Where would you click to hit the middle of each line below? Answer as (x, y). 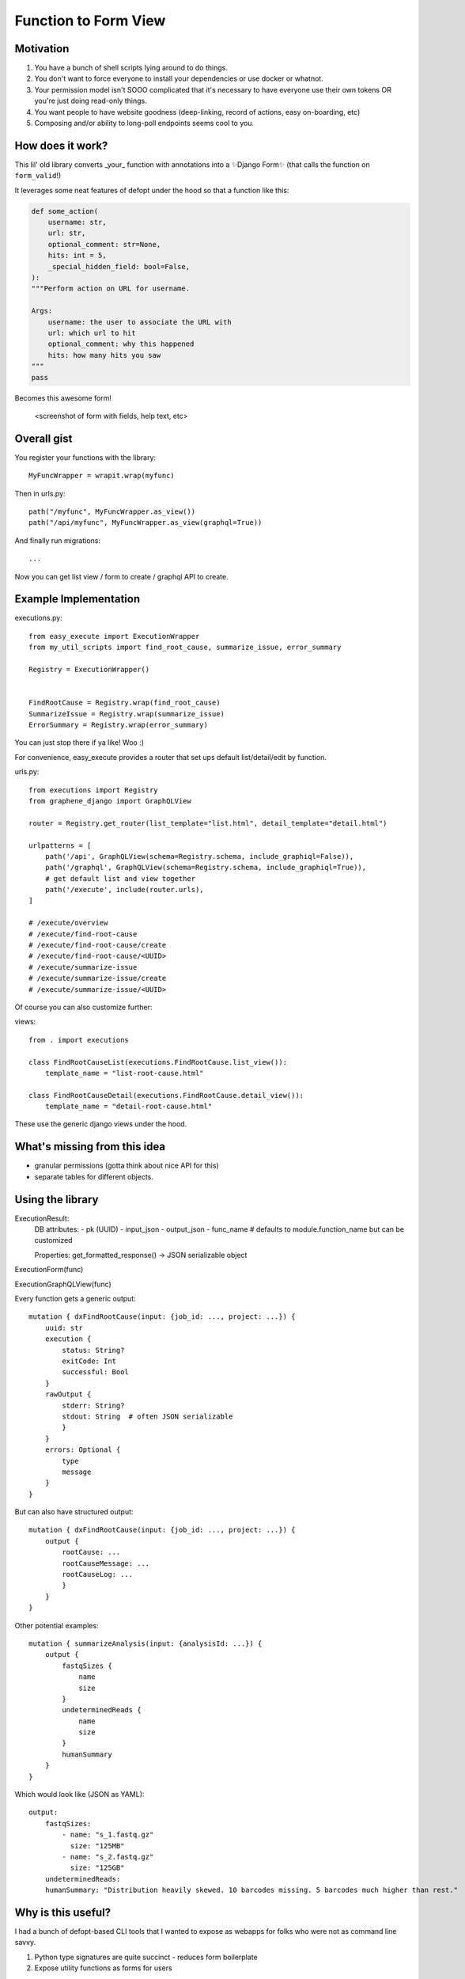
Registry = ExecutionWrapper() (89, 670)
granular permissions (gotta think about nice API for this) (127, 1166)
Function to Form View (90, 21)
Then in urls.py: (40, 493)
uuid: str (64, 1328)
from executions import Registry (93, 790)
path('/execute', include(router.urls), (125, 890)
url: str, (67, 233)
